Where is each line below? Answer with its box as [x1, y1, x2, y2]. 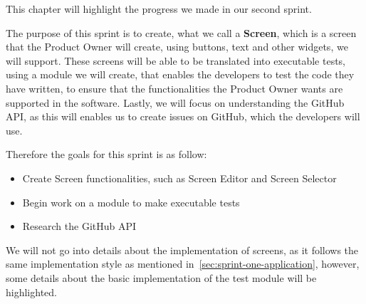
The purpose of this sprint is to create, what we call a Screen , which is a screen [6, 25, 357, 40]
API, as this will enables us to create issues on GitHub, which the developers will [6, 109, 360, 124]
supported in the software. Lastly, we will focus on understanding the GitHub [6, 95, 345, 110]
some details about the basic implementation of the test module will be [6, 270, 317, 285]
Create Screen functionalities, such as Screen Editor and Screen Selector [22, 170, 337, 185]
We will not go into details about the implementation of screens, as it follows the [6, 242, 359, 257]
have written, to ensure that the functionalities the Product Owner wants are [6, 80, 343, 95]
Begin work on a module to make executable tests [22, 194, 240, 209]
